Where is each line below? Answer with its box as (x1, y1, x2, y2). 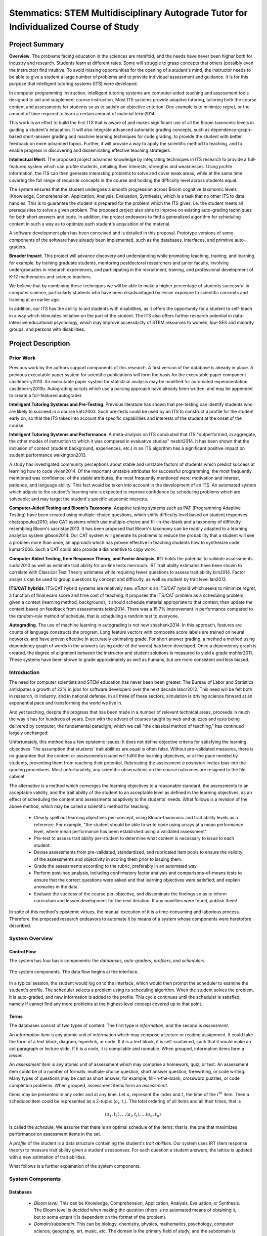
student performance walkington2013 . (9, 452, 87, 458)
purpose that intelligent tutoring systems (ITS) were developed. (9, 81, 138, 87)
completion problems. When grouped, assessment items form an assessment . (9, 1082, 168, 1088)
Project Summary (9, 40, 64, 48)
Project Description (9, 339, 70, 348)
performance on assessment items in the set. (9, 1131, 101, 1137)
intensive (9, 319, 28, 325)
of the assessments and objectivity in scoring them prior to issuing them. (34, 856, 182, 862)
